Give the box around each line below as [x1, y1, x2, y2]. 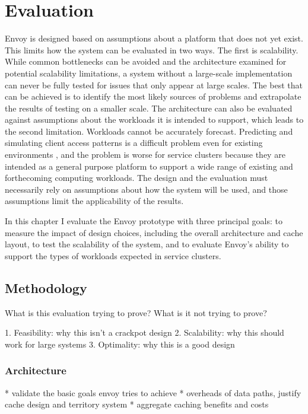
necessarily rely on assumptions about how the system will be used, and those [5, 183, 288, 195]
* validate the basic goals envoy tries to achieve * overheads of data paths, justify [5, 386, 301, 399]
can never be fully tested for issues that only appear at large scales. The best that [5, 78, 303, 91]
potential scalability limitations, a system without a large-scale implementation [5, 66, 293, 79]
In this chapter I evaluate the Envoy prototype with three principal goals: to [5, 215, 282, 227]
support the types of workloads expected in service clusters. [5, 249, 221, 262]
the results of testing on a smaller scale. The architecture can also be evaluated [5, 101, 293, 114]
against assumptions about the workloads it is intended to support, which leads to [5, 113, 304, 126]
